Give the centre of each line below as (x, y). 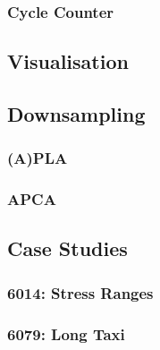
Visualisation (68, 61)
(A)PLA (38, 158)
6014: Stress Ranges (80, 292)
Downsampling (76, 114)
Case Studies (67, 248)
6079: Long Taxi (66, 333)
